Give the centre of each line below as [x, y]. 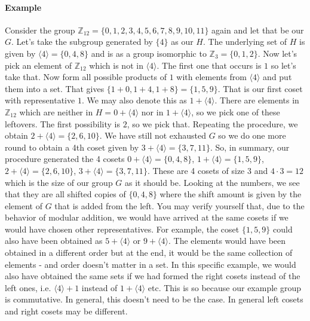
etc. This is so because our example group [225, 287]
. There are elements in [257, 100]
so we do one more [252, 135]
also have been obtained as [54, 241]
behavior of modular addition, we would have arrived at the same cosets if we [147, 217]
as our [182, 42]
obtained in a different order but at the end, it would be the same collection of [149, 253]
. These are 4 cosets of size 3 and [208, 170]
